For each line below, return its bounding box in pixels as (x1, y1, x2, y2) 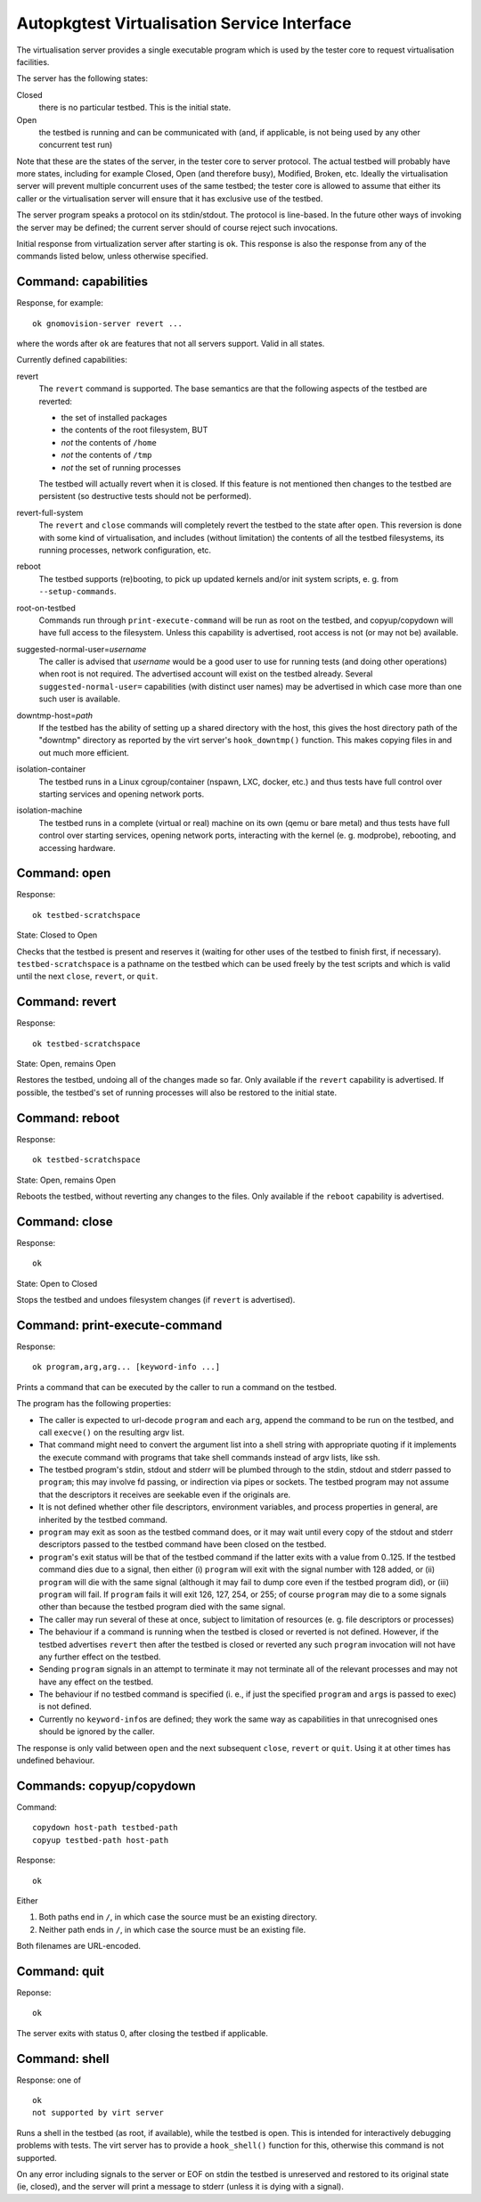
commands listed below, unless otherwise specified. (16, 250, 208, 262)
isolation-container (16, 764, 86, 774)
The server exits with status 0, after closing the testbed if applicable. (16, 2027, 269, 2038)
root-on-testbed (16, 602, 76, 613)
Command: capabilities (16, 274, 149, 290)
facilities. (16, 56, 50, 67)
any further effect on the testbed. (38, 1651, 161, 1662)
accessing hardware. (38, 842, 116, 853)
